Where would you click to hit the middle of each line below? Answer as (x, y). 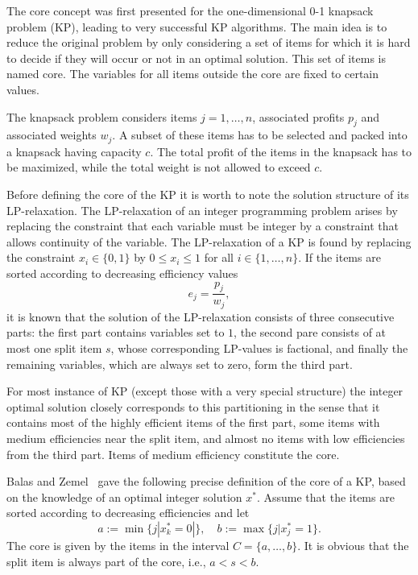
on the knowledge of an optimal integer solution (124, 496)
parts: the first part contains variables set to (116, 332)
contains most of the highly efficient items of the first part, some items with (193, 422)
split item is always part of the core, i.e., (106, 561)
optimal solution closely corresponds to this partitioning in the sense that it (193, 406)
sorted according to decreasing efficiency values (122, 273)
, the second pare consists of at (310, 332)
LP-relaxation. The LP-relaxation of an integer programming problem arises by (202, 210)
